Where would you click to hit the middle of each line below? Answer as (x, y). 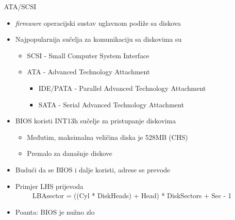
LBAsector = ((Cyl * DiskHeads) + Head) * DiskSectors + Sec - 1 (132, 195)
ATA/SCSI (20, 6)
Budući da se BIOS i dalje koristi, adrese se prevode (93, 169)
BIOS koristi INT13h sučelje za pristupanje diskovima (96, 121)
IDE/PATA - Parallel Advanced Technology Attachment (122, 88)
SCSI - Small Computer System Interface (88, 55)
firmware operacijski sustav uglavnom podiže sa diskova (98, 23)
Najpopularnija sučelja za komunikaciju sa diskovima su (99, 39)
